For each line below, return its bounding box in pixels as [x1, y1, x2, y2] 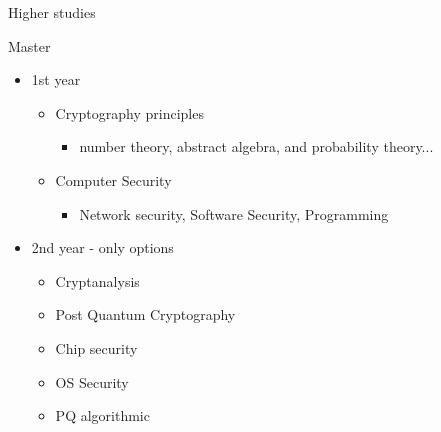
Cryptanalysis [55, 270, 140, 291]
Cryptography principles [55, 102, 204, 123]
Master [8, 35, 51, 56]
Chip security [55, 337, 138, 358]
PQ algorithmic [55, 405, 150, 426]
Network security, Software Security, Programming [79, 203, 389, 224]
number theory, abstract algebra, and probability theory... [79, 136, 434, 157]
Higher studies [8, 2, 96, 22]
